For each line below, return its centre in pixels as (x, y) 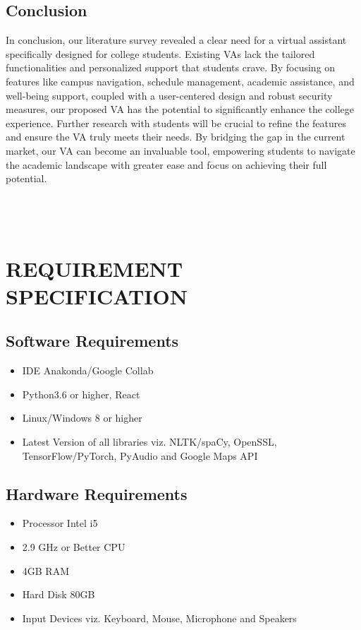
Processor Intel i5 (60, 523)
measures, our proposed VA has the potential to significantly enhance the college (180, 109)
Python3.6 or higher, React (81, 394)
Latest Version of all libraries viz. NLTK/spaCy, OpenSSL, (149, 442)
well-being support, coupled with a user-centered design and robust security (169, 95)
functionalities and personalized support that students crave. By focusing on (171, 67)
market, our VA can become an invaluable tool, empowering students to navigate (180, 150)
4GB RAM (46, 570)
